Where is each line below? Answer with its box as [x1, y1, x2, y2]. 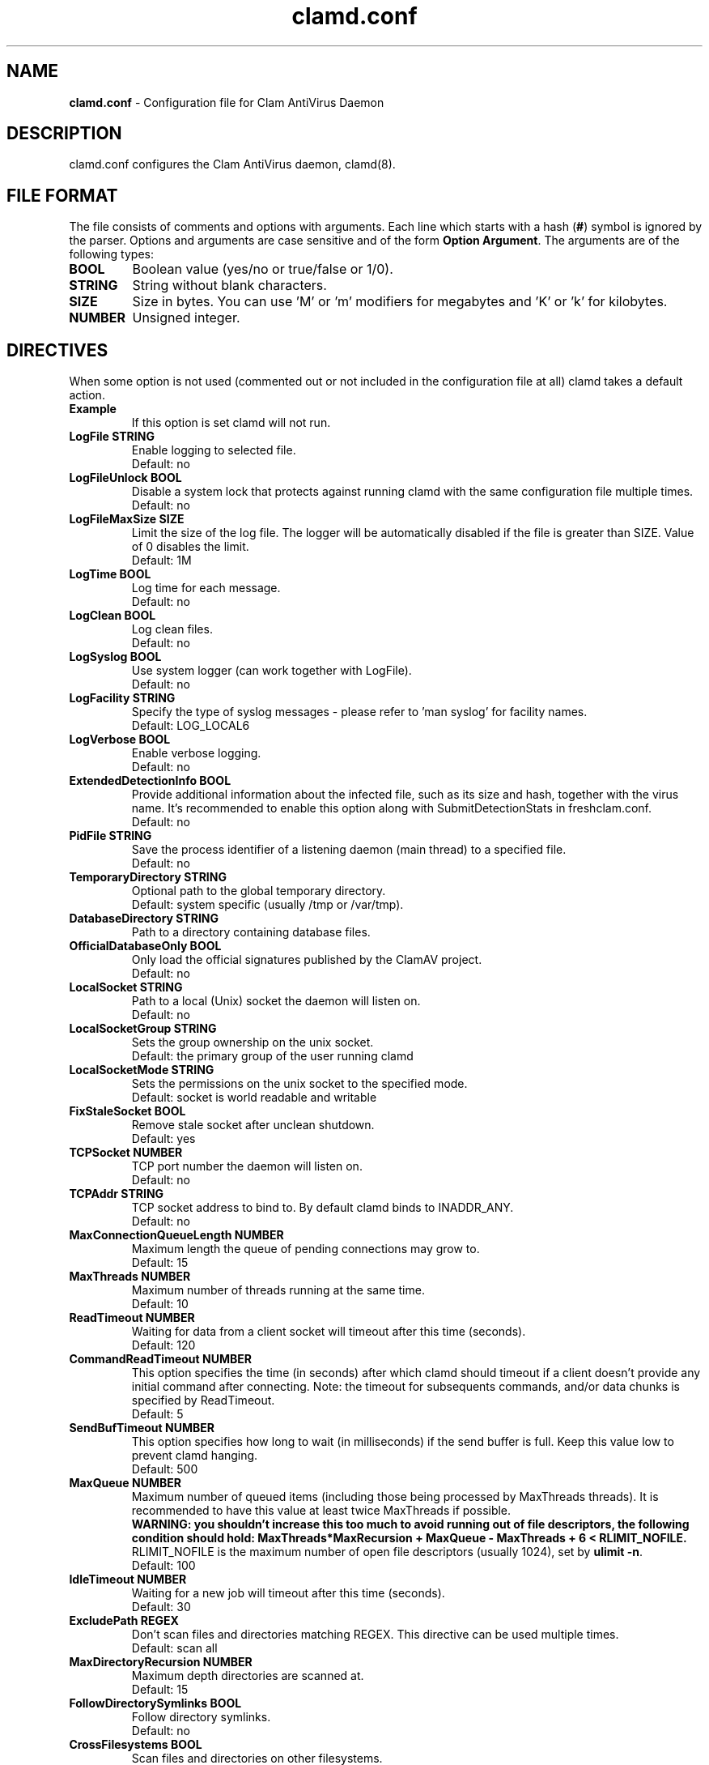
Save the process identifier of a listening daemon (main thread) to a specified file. [131, 842, 567, 857]
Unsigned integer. [132, 309, 240, 326]
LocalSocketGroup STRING [69, 1021, 217, 1036]
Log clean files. [131, 622, 213, 637]
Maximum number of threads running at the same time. [131, 1283, 425, 1298]
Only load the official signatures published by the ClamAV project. [131, 953, 482, 967]
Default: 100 [131, 1558, 196, 1573]
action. [69, 388, 105, 403]
